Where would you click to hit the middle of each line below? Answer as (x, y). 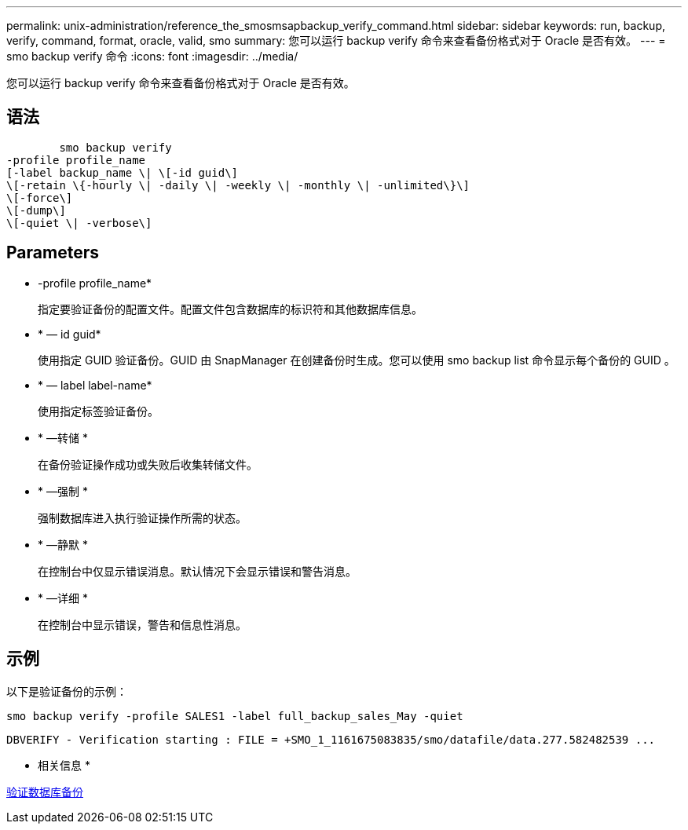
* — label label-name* (95, 385)
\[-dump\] (36, 210)
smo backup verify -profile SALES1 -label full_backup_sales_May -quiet (235, 716)
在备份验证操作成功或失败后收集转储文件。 (148, 464)
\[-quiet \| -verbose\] (79, 223)
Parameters (53, 253)
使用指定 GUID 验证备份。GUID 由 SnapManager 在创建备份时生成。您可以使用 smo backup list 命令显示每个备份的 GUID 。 (357, 360)
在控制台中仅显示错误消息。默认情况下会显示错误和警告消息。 (197, 571)
